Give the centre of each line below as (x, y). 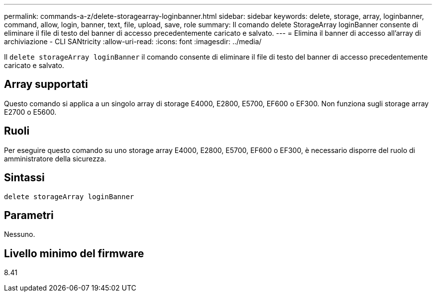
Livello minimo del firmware (74, 253)
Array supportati (46, 84)
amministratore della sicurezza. (55, 158)
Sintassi (24, 178)
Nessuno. (20, 234)
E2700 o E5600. (30, 112)
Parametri (29, 215)
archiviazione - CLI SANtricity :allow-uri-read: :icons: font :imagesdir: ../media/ (133, 41)
